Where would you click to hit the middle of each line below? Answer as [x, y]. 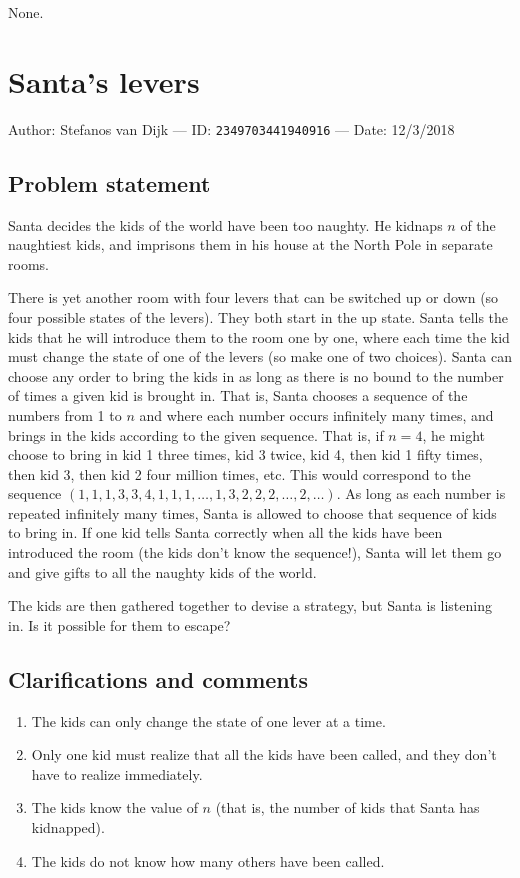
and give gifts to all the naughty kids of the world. [162, 571]
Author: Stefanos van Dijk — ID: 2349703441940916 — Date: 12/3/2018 [231, 128]
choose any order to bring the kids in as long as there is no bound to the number [256, 375]
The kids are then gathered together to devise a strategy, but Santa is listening [250, 605]
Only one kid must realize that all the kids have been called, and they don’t [264, 754]
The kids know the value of [114, 807]
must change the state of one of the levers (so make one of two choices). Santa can [260, 356]
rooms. [28, 263]
